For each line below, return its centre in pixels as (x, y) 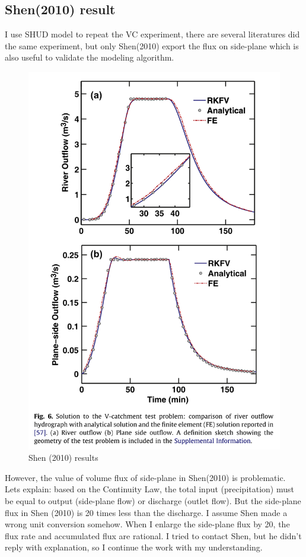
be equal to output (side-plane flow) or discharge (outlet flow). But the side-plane (153, 501)
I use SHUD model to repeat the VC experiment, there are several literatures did (152, 34)
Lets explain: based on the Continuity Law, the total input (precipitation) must (149, 489)
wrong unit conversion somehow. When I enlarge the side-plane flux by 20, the (147, 524)
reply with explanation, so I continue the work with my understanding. (134, 547)
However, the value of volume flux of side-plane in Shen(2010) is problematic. (145, 477)
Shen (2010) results (63, 458)
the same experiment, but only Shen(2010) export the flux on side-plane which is (152, 45)
